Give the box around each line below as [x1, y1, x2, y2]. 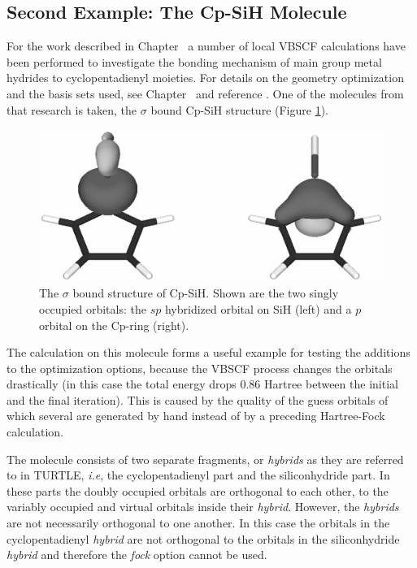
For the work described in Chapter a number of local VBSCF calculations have [7, 37, 406, 54]
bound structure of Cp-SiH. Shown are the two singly [72, 284, 339, 301]
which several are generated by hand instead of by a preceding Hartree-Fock [7, 407, 385, 424]
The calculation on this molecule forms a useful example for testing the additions [7, 344, 410, 361]
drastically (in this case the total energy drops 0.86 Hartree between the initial [7, 375, 398, 392]
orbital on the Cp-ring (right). [39, 316, 189, 333]
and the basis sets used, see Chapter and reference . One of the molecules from [7, 85, 404, 102]
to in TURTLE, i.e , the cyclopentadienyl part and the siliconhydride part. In [7, 466, 390, 483]
